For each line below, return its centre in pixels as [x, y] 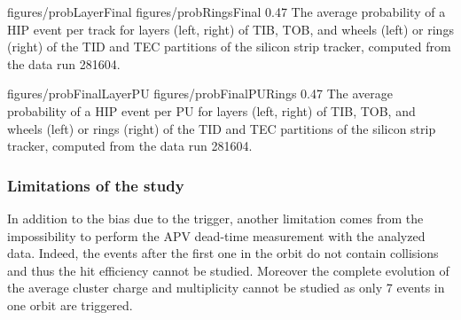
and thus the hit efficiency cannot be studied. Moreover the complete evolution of [228, 270]
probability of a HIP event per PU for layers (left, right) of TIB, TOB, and [211, 110]
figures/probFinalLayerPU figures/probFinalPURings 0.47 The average [200, 94]
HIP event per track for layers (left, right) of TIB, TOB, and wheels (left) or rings [230, 29]
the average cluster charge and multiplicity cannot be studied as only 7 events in [226, 288]
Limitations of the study [96, 185]
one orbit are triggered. [70, 304]
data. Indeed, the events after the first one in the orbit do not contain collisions [223, 253]
